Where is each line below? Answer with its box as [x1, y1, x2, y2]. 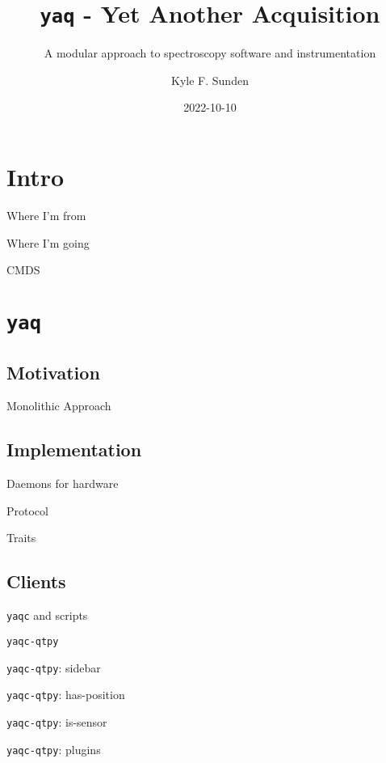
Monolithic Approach [6, 397, 111, 414]
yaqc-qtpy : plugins [6, 740, 101, 757]
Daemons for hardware [6, 475, 119, 492]
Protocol [6, 502, 48, 519]
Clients [6, 569, 66, 594]
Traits [6, 529, 36, 546]
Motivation [6, 359, 100, 384]
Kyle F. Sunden [171, 71, 249, 88]
